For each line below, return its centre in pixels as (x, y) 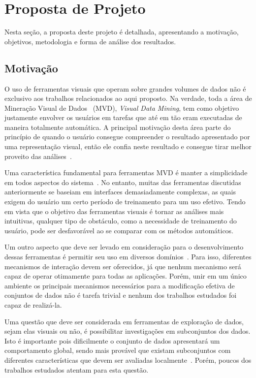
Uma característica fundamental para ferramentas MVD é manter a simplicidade (126, 173)
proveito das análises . (38, 156)
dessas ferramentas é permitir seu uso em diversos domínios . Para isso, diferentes (128, 257)
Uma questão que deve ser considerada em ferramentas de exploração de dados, (124, 321)
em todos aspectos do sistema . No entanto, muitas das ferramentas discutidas (123, 182)
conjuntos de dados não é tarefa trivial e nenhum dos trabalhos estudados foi (121, 295)
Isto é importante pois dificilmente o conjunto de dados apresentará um (112, 340)
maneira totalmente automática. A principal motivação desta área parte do (118, 127)
